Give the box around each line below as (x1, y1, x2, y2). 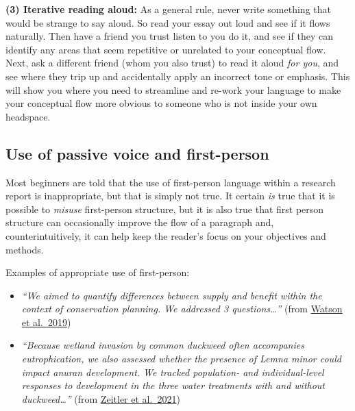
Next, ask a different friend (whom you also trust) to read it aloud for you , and (5, 55, 339, 70)
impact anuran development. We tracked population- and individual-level (21, 364, 324, 379)
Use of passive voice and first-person (5, 142, 269, 164)
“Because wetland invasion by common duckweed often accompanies (21, 338, 304, 352)
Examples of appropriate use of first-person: (5, 265, 190, 279)
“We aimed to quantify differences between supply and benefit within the (21, 288, 322, 302)
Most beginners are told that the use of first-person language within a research (5, 175, 336, 189)
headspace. (5, 109, 51, 123)
